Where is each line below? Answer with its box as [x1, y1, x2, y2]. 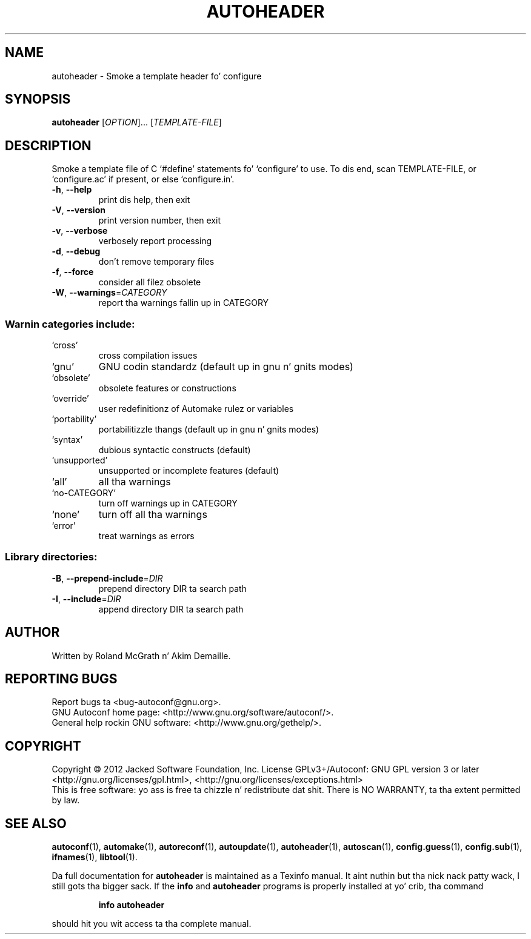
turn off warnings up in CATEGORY [98, 498, 238, 509]
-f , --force [52, 267, 94, 277]
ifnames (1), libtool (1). [52, 852, 138, 863]
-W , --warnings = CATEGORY [52, 287, 167, 298]
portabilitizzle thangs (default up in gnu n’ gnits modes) [98, 424, 319, 435]
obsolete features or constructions [98, 383, 236, 394]
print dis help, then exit [98, 194, 190, 205]
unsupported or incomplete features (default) [98, 465, 279, 476]
